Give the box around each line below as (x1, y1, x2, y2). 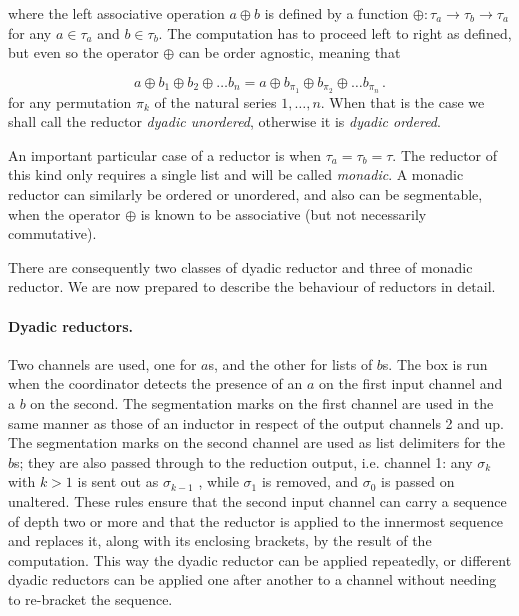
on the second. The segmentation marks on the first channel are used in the (30, 392, 494, 413)
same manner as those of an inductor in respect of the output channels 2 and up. (8, 412, 504, 433)
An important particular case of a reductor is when (8, 144, 322, 165)
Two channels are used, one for (8, 353, 197, 374)
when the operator (8, 203, 121, 224)
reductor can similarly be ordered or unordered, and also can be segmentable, (8, 184, 483, 205)
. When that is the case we (320, 91, 485, 112)
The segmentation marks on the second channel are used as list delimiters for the (8, 432, 505, 453)
